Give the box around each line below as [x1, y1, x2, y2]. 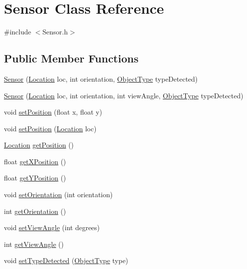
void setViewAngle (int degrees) [4, 222, 100, 233]
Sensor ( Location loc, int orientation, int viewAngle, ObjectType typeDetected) [4, 90, 244, 100]
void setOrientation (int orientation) [4, 189, 113, 200]
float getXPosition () [4, 156, 66, 166]
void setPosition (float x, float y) [4, 107, 102, 117]
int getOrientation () [4, 206, 66, 216]
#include [4, 27, 31, 37]
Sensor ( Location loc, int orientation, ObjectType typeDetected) [4, 73, 198, 84]
